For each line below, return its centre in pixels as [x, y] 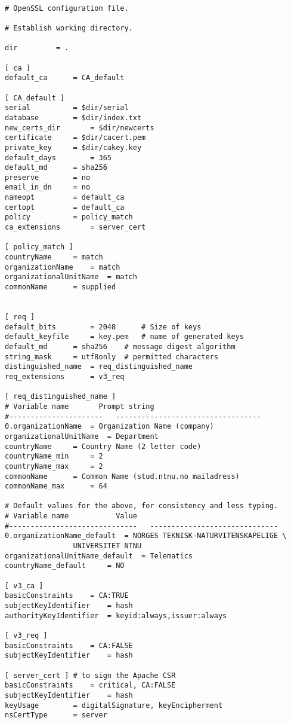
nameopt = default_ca [65, 198]
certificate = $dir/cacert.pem [75, 138]
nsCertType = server [56, 715]
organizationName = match [63, 267]
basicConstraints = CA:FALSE [69, 645]
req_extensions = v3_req [65, 376]
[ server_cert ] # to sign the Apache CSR [90, 675]
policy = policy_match [69, 217]
